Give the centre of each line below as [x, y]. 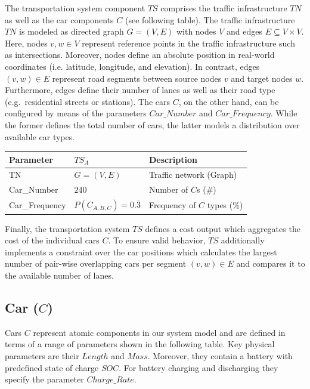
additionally [243, 240]
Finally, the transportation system [67, 228]
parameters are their [42, 356]
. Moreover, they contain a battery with [220, 356]
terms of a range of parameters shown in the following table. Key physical [140, 344]
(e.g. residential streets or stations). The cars [88, 101]
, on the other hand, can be [229, 101]
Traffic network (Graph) [193, 175]
